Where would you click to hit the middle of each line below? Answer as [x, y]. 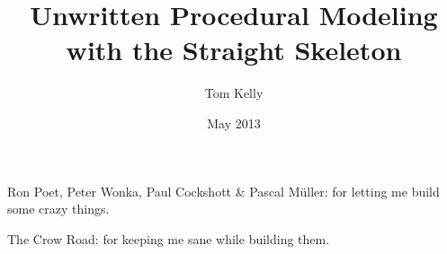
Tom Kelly [234, 93]
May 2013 [234, 123]
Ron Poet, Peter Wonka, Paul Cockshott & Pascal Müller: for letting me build [223, 191]
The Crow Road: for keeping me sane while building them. [169, 238]
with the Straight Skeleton [234, 50]
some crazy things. [58, 209]
